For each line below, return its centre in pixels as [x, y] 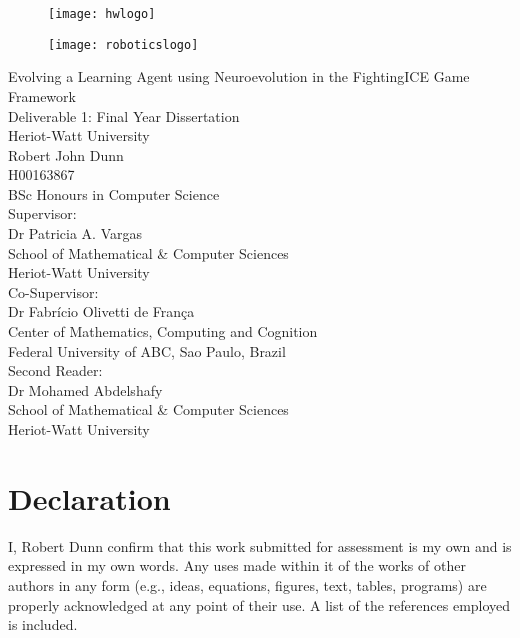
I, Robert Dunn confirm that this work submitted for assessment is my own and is [260, 545]
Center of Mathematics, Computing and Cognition [163, 331]
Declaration [89, 497]
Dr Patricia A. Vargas [75, 233]
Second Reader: [55, 370]
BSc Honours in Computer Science [114, 193]
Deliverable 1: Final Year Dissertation [124, 115]
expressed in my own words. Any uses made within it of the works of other [237, 565]
